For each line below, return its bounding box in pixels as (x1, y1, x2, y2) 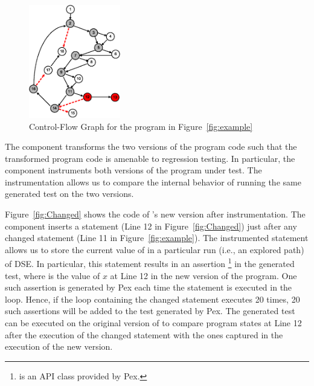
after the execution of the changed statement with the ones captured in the (5, 328, 283, 341)
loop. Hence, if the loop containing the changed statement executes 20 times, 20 (5, 292, 300, 305)
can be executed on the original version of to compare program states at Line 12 (5, 317, 302, 329)
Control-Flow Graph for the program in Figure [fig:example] (29, 120, 253, 132)
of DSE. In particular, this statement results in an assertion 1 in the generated (5, 256, 295, 270)
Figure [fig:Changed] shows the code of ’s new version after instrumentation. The (5, 208, 306, 220)
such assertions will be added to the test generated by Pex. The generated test (5, 304, 295, 317)
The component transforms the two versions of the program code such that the (5, 140, 297, 153)
